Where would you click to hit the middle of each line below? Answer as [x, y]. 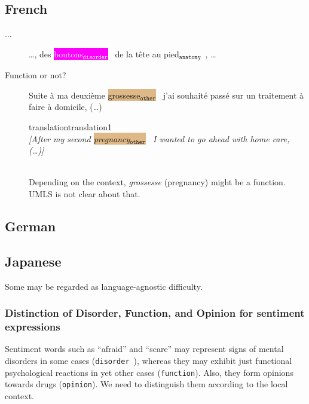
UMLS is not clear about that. [85, 194]
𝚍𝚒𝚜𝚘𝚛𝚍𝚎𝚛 [95, 58]
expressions [33, 327]
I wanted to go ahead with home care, [221, 138]
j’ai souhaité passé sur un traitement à [233, 95]
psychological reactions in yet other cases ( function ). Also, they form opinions [149, 372]
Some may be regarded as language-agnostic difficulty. [104, 286]
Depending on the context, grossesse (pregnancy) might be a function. [157, 182]
